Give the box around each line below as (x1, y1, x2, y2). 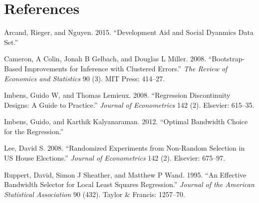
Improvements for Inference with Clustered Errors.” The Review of (24, 63, 228, 73)
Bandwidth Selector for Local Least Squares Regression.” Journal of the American (4, 179, 255, 190)
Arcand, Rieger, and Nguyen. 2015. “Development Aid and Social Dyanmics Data (4, 27, 254, 37)
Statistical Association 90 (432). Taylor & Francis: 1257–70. (4, 189, 185, 199)
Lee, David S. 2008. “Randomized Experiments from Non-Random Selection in (4, 143, 245, 153)
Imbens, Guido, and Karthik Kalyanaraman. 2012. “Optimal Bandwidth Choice (4, 116, 248, 127)
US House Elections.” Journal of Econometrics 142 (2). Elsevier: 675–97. (4, 153, 226, 163)
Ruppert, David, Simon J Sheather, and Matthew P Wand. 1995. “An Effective (4, 169, 247, 180)
